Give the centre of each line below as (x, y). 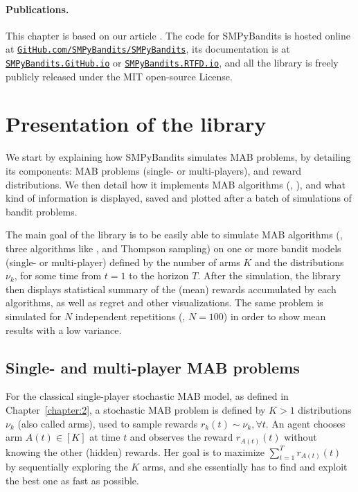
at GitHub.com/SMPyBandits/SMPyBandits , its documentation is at (148, 49)
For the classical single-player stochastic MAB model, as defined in (147, 396)
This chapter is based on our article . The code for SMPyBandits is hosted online (178, 35)
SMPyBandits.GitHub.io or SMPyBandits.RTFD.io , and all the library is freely (172, 63)
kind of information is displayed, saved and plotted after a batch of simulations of (179, 198)
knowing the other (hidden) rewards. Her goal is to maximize (135, 451)
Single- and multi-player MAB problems (153, 367)
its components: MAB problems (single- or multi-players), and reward (153, 171)
